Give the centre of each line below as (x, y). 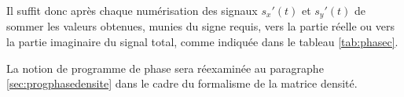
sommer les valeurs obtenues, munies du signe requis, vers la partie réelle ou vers (201, 26)
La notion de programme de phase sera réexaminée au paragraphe (165, 68)
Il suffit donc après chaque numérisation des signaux (132, 10)
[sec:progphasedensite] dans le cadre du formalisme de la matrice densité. (182, 83)
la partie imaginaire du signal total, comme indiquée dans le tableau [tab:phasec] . (202, 42)
